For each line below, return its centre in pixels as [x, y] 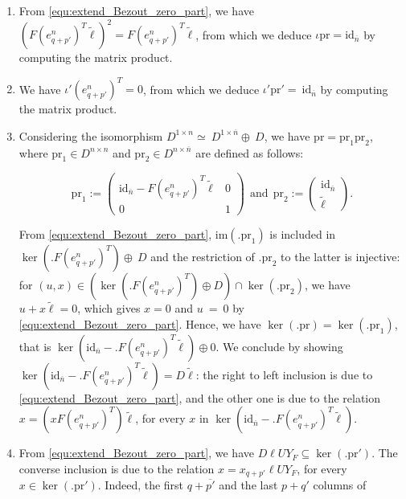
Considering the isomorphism [91, 135]
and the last [248, 485]
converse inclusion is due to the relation [117, 468]
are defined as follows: [250, 152]
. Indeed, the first [141, 485]
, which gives [109, 308]
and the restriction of [203, 256]
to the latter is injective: [340, 256]
